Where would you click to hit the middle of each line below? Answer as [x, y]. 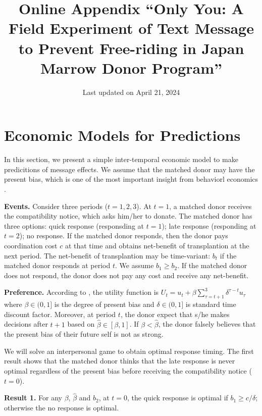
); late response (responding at [209, 225]
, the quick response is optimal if [178, 398]
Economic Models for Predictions [122, 135]
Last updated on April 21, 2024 [131, 92]
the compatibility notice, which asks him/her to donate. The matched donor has [128, 216]
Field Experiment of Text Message [131, 28]
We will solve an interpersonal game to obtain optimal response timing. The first [129, 351]
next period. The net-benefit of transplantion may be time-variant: [107, 255]
